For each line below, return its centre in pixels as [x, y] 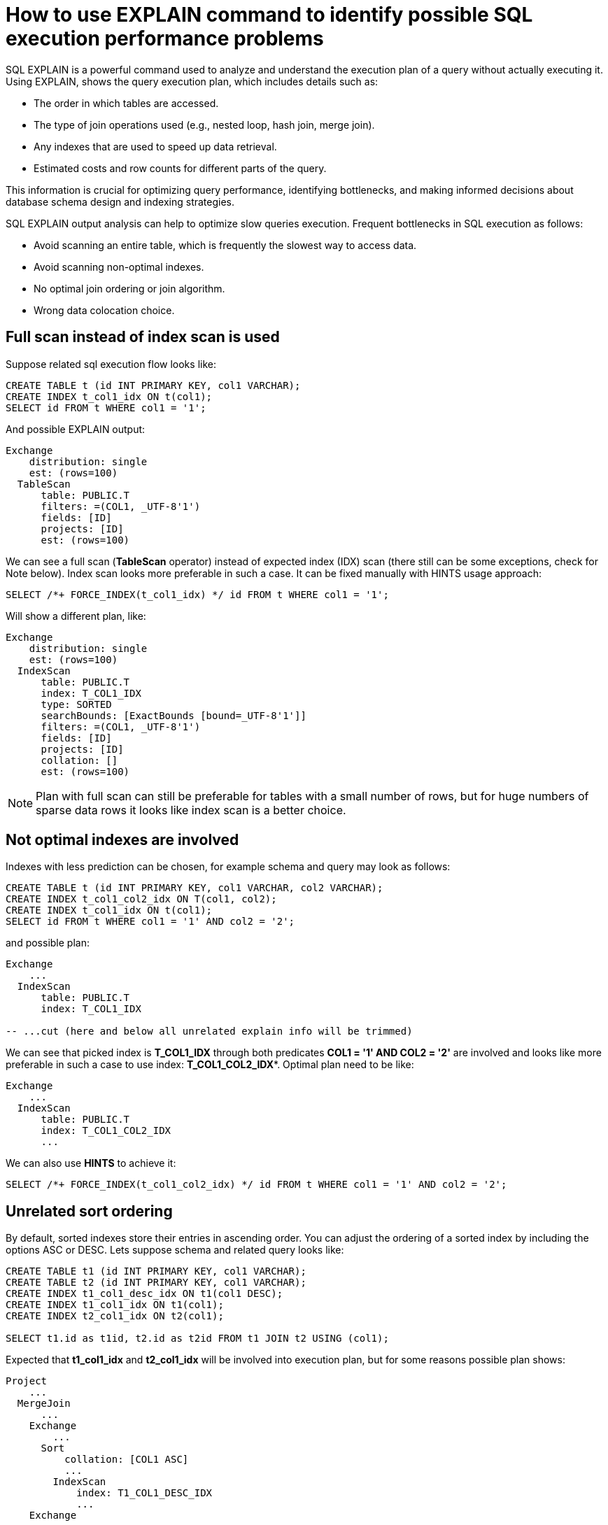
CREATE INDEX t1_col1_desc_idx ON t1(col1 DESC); [144, 1294]
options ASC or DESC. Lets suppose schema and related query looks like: [175, 1250]
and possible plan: [48, 943]
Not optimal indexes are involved [122, 840]
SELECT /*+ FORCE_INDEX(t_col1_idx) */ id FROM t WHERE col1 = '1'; [197, 594]
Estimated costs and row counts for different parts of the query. [180, 168]
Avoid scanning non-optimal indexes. [119, 267]
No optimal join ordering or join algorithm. [129, 288]
